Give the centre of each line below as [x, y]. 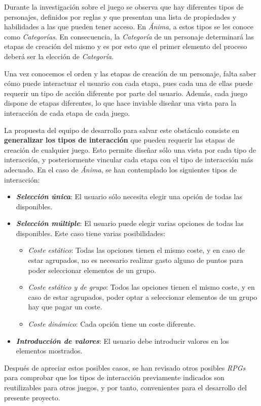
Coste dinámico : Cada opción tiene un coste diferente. [112, 324]
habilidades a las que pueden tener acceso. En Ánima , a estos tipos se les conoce [129, 27]
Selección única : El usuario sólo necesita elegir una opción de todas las [129, 196]
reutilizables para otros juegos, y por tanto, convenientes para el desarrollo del [125, 387]
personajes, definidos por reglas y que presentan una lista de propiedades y [120, 16]
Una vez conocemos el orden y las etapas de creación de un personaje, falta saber [130, 73]
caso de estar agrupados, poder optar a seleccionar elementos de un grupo [143, 297]
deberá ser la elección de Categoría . [59, 56]
